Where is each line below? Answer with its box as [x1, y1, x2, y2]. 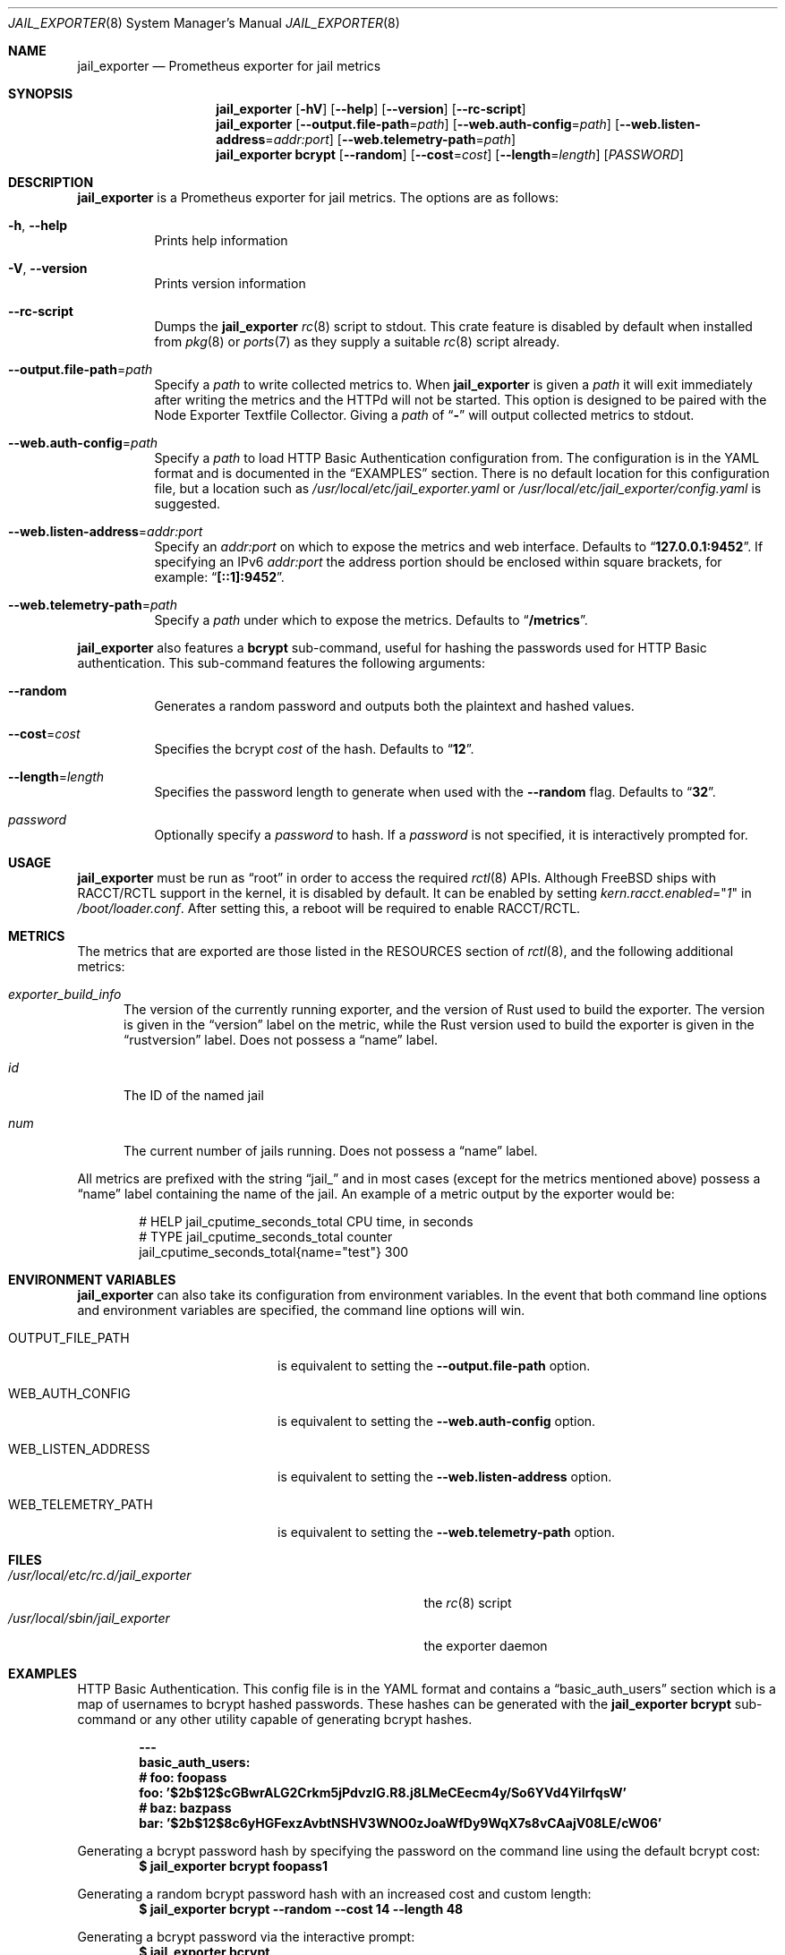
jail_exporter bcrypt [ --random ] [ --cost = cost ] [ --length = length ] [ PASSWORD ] [216, 147, 684, 162]
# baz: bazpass [139, 1800, 232, 1815]
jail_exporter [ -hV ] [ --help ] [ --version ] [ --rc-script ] [216, 101, 526, 116]
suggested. [154, 496, 220, 511]
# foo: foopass [139, 1770, 227, 1785]
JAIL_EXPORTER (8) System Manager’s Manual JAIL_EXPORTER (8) [8, 15, 400, 30]
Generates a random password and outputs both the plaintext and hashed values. [154, 698, 635, 713]
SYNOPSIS [8, 86, 73, 101]
